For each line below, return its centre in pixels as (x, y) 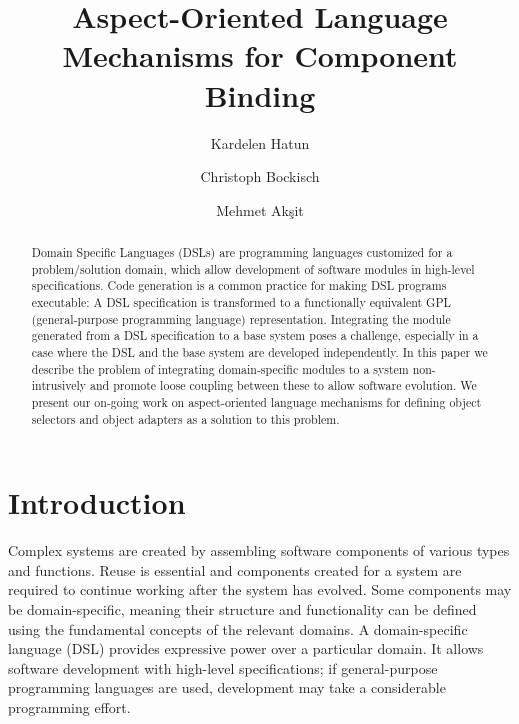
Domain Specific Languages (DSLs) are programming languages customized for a (242, 252)
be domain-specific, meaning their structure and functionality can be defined (242, 609)
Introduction (97, 502)
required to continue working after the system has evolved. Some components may (260, 589)
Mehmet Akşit (260, 209)
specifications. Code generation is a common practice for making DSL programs (239, 285)
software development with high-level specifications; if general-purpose (223, 667)
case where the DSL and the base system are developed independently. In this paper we (259, 352)
